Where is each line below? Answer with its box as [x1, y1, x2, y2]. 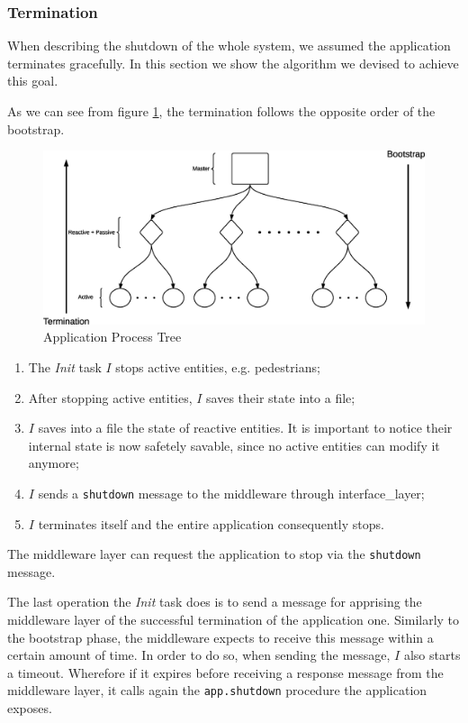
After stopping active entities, [28, 388, 193, 407]
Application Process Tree [43, 327, 182, 346]
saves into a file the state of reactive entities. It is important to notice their [38, 418, 453, 437]
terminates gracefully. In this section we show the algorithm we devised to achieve [7, 53, 459, 72]
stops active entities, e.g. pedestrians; [115, 357, 320, 376]
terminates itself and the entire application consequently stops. [38, 514, 384, 533]
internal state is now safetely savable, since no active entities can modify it [28, 435, 440, 454]
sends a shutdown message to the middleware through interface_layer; [38, 483, 425, 502]
